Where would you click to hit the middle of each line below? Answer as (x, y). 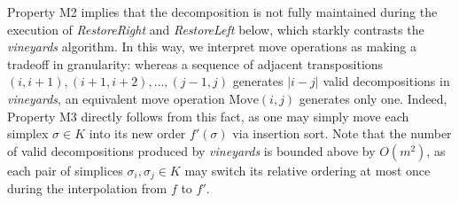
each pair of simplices (65, 170)
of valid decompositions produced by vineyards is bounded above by (191, 150)
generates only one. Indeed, (373, 98)
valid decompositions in (386, 81)
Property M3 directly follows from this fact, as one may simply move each (208, 116)
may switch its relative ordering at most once (307, 170)
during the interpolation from (87, 188)
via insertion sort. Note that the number (342, 133)
